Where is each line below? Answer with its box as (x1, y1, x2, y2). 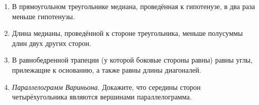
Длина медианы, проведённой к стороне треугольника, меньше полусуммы (12, 28, 243, 38)
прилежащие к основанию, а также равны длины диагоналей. (12, 64, 201, 75)
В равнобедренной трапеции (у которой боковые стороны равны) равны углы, (12, 55, 253, 65)
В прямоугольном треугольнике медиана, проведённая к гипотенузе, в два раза (12, 1, 255, 11)
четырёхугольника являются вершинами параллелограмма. (12, 91, 192, 102)
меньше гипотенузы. (12, 11, 75, 21)
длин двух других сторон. (12, 37, 91, 48)
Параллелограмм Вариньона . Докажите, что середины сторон (12, 81, 201, 92)
